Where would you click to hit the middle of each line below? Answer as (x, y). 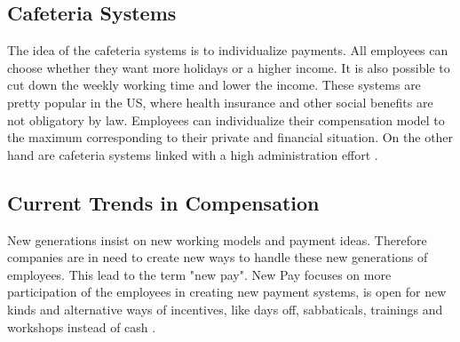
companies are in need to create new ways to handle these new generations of (218, 257)
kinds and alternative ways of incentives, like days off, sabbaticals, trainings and (225, 309)
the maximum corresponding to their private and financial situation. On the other (230, 137)
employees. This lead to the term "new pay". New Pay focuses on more (199, 274)
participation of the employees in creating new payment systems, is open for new (227, 292)
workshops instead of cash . (82, 326)
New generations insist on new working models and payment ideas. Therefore (217, 239)
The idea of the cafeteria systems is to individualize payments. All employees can (228, 50)
